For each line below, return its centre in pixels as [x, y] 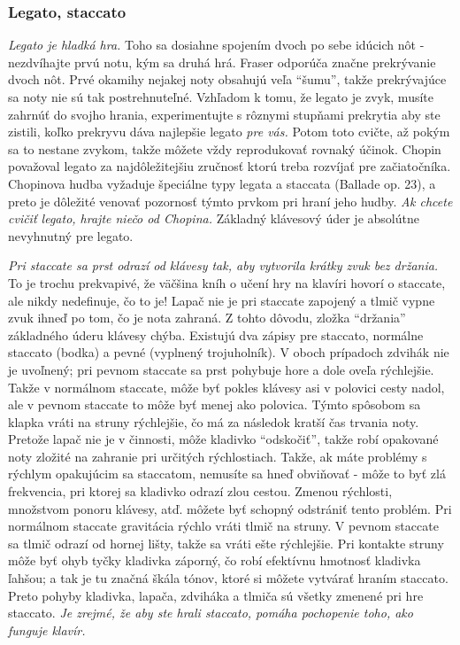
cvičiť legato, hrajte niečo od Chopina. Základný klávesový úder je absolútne [214, 218]
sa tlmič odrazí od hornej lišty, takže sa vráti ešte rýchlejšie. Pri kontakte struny [226, 543]
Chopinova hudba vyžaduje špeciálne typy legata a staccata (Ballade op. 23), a [222, 183]
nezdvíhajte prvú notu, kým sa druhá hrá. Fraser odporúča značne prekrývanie [222, 62]
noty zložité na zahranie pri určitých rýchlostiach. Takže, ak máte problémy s [218, 456]
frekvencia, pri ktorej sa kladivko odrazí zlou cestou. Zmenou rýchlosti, [200, 491]
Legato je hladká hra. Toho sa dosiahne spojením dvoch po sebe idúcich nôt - [216, 45]
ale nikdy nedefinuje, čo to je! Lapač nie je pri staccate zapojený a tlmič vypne [222, 300]
